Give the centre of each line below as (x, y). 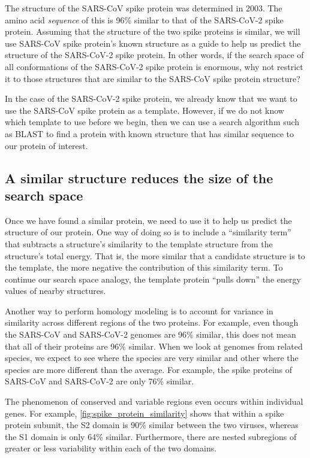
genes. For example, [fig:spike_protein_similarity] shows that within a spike (145, 413)
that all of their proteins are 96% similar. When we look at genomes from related (154, 346)
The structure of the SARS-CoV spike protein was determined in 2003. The (144, 8)
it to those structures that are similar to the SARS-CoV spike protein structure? (153, 78)
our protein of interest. (46, 145)
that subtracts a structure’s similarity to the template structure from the (139, 243)
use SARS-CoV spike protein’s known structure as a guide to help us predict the (153, 43)
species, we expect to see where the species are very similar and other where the (152, 358)
